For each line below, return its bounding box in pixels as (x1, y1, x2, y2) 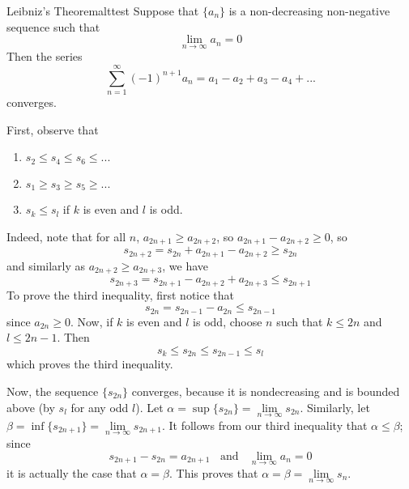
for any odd (70, 398, 129, 415)
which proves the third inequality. (6, 355, 173, 372)
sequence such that (6, 18, 100, 35)
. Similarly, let (300, 398, 370, 415)
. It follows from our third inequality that (161, 416, 368, 433)
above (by (6, 398, 55, 415)
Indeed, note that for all (6, 227, 126, 244)
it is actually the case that (6, 464, 137, 481)
